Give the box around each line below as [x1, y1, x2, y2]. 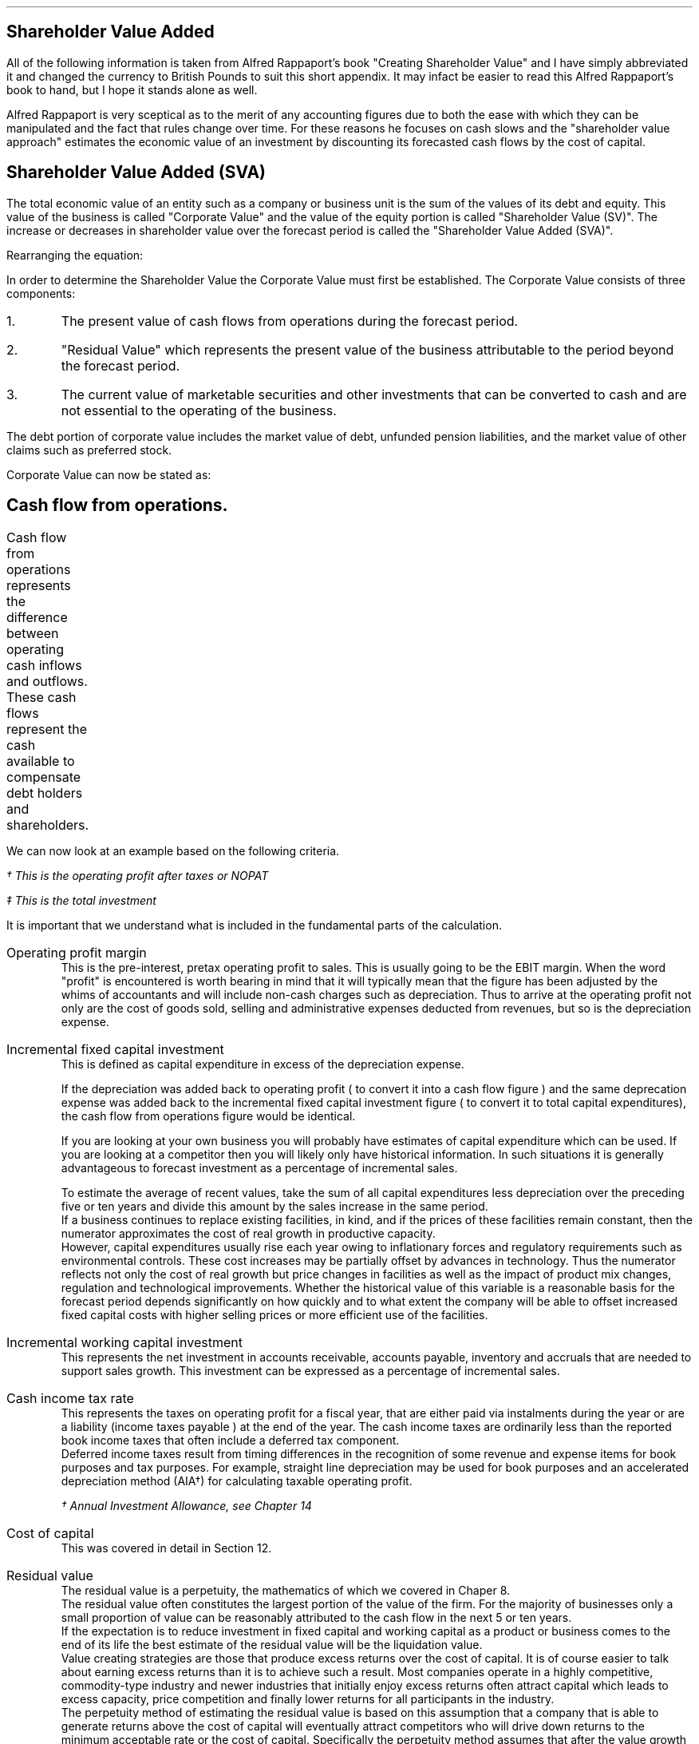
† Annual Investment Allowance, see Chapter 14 [61, 1498, 312, 1512]
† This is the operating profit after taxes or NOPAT [6, 868, 269, 882]
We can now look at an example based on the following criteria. [6, 843, 340, 858]
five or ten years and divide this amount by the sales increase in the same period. [61, 1199, 488, 1213]
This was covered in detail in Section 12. [61, 1540, 272, 1555]
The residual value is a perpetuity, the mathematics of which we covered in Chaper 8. [61, 1583, 511, 1597]
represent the [6, 720, 87, 737]
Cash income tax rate [6, 1389, 134, 1406]
